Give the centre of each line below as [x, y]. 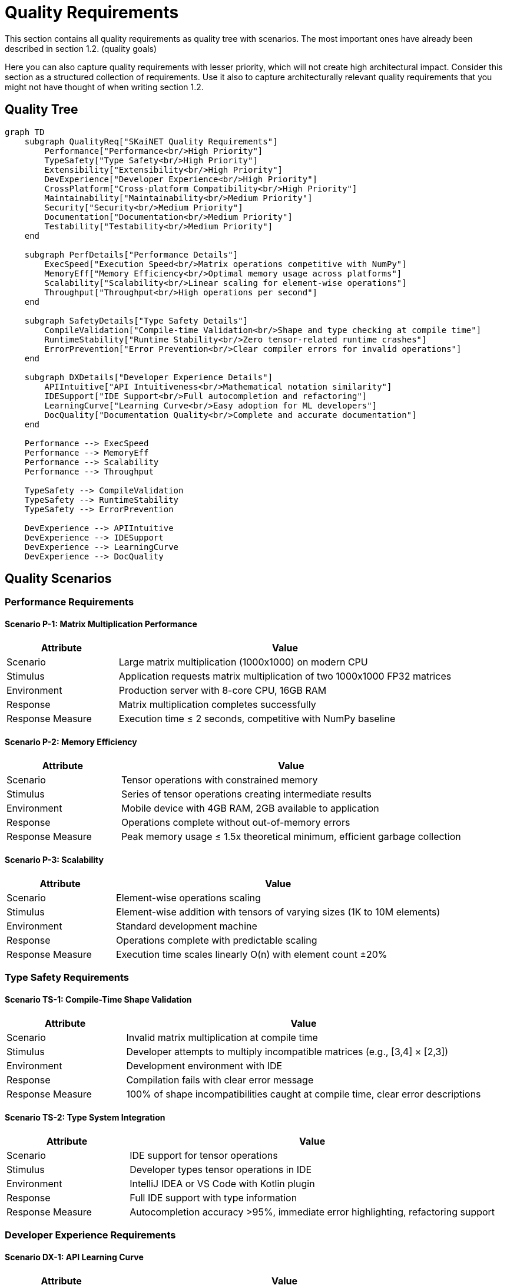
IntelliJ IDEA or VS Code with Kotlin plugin [222, 1183]
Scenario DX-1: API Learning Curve [74, 1257]
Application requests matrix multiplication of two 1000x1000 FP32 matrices [285, 676]
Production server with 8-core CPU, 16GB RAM [223, 690]
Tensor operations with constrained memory [219, 780]
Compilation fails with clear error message [220, 1080]
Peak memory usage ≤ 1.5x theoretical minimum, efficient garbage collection [291, 836]
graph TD [25, 132]
